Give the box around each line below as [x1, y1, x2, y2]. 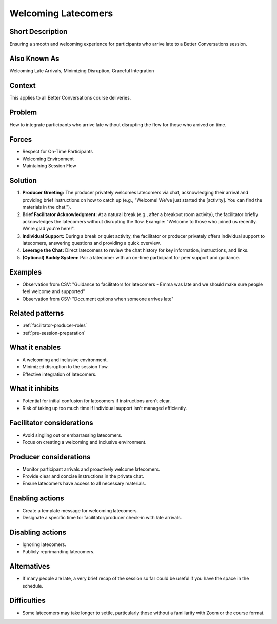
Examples [9, 267, 42, 277]
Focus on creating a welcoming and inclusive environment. [22, 439, 147, 445]
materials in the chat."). [22, 204, 71, 210]
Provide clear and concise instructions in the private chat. [22, 473, 144, 479]
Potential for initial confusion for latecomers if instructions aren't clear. [22, 398, 171, 404]
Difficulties [9, 596, 46, 605]
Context [9, 81, 36, 90]
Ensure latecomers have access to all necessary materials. [22, 480, 146, 486]
